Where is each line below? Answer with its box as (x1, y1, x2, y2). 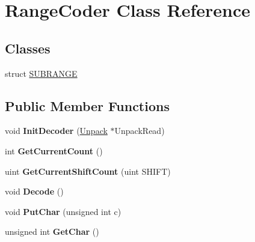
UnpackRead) (114, 124, 165, 137)
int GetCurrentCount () (5, 144, 103, 157)
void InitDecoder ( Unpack (5, 124, 108, 137)
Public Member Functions (5, 96, 170, 115)
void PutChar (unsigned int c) (5, 205, 121, 217)
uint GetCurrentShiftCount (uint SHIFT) (5, 165, 171, 177)
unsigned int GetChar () (5, 225, 99, 238)
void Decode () (5, 185, 64, 198)
